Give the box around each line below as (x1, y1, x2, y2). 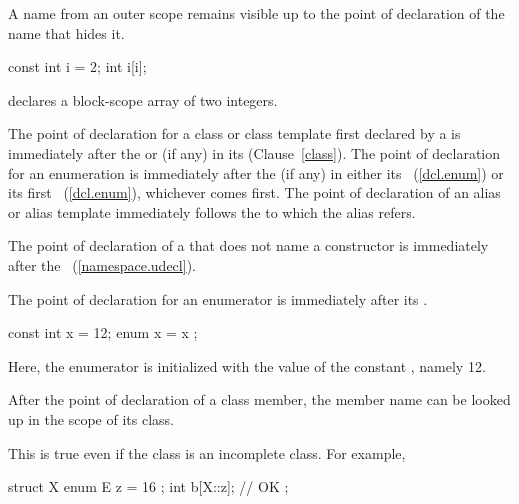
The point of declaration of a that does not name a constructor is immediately (8, 235, 489, 256)
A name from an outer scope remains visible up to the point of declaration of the (8, 3, 505, 23)
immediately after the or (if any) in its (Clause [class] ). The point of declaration (8, 142, 501, 163)
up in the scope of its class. (8, 408, 174, 429)
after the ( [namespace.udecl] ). (8, 254, 196, 275)
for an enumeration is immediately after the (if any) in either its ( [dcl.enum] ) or (8, 162, 504, 183)
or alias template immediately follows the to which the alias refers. (8, 201, 416, 222)
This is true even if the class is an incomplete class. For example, (8, 442, 406, 463)
